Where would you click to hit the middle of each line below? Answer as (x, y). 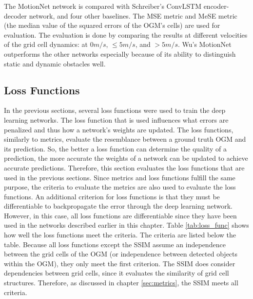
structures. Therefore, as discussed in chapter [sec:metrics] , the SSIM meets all (121, 283)
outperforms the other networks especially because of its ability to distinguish (120, 53)
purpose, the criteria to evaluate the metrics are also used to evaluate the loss (120, 187)
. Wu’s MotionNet (204, 44)
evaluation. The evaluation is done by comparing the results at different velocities (126, 34)
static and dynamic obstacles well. (55, 63)
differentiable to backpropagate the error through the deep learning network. (118, 206)
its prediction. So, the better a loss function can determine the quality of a (115, 148)
